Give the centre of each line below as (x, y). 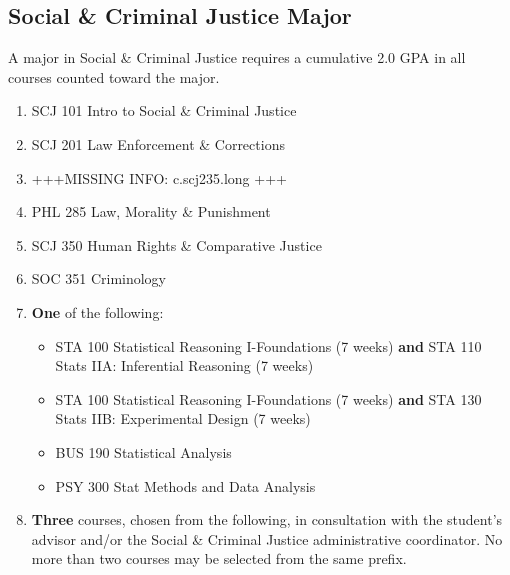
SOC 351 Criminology (99, 278)
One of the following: (97, 311)
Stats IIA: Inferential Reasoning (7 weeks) (184, 365)
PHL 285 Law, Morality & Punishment (151, 211)
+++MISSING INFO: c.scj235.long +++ (159, 177)
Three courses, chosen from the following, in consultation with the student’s (267, 519)
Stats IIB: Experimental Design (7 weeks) (183, 418)
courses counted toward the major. (114, 76)
